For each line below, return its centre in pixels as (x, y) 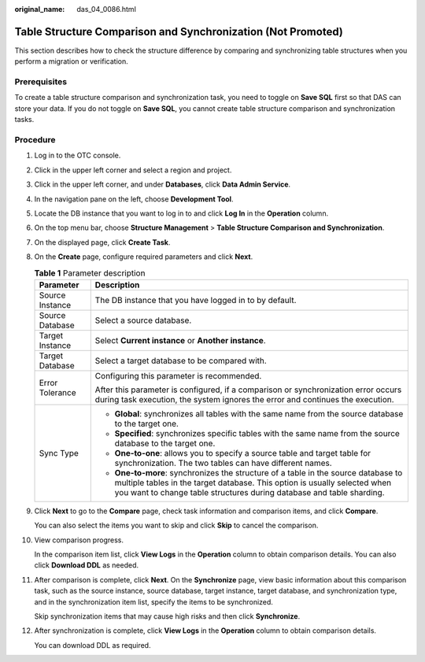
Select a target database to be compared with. (181, 361)
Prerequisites (41, 82)
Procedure (35, 139)
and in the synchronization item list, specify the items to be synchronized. (153, 601)
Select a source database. (143, 320)
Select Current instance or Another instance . (181, 340)
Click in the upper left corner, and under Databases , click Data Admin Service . (163, 184)
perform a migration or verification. (72, 61)
